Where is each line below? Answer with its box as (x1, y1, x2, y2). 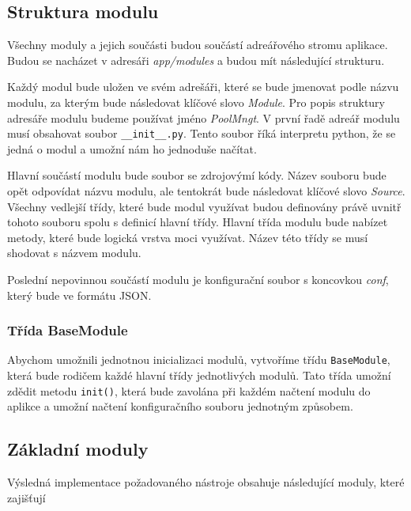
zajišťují (7, 489, 46, 505)
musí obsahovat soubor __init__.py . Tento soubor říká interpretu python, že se (7, 125, 396, 142)
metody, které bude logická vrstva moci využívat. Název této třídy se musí (7, 229, 368, 245)
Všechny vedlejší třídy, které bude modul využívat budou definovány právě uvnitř (7, 198, 402, 214)
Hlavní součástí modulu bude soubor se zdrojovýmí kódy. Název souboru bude (7, 167, 386, 184)
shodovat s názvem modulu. (7, 244, 141, 261)
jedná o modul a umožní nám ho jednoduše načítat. (7, 140, 257, 157)
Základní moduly (7, 437, 149, 461)
